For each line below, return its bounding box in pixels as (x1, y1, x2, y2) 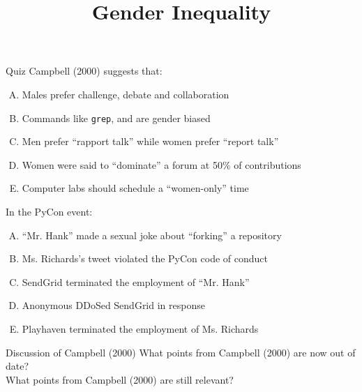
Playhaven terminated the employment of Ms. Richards (22, 321, 259, 336)
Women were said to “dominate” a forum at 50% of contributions (22, 157, 301, 172)
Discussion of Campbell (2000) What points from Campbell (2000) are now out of (6, 345, 356, 359)
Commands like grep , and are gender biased (22, 110, 211, 125)
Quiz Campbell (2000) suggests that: (6, 63, 163, 78)
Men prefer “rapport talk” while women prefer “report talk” (22, 134, 279, 149)
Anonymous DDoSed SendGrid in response (22, 298, 205, 312)
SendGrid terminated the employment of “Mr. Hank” (22, 274, 250, 289)
